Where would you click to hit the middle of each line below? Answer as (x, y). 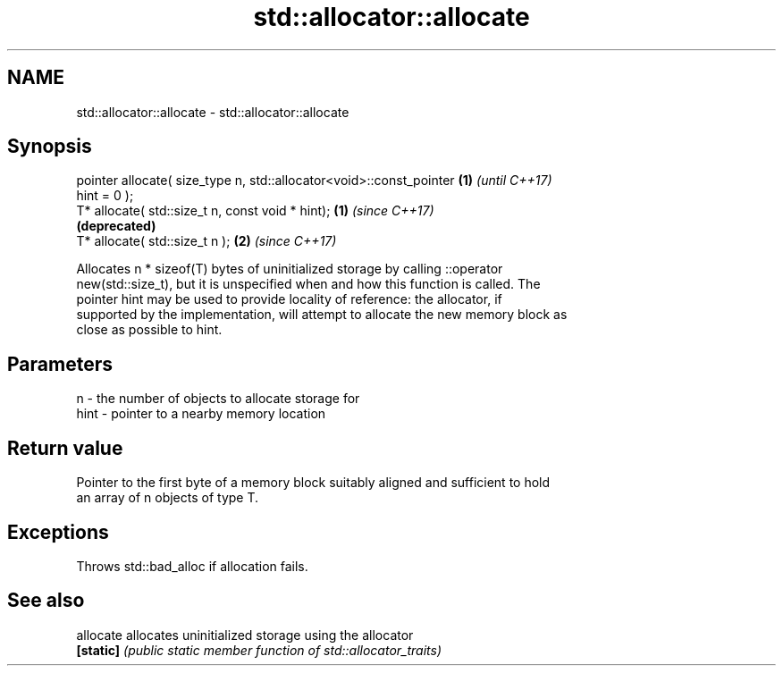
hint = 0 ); (105, 196)
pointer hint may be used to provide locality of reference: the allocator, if (289, 299)
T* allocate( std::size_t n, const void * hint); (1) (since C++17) (255, 211)
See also (46, 601)
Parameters (60, 364)
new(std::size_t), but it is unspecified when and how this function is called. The (308, 284)
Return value (65, 448)
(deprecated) (116, 226)
